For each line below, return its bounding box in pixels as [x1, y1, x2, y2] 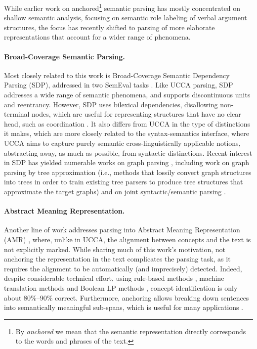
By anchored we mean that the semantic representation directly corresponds [15, 326, 246, 336]
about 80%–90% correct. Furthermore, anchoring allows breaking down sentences [4, 292, 249, 303]
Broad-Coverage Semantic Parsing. [4, 51, 125, 61]
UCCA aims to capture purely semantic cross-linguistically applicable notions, [4, 137, 241, 148]
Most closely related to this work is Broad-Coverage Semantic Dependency [4, 70, 230, 80]
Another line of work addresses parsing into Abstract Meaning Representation [4, 224, 240, 235]
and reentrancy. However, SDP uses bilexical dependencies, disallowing [4, 99, 218, 109]
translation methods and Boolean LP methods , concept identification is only [4, 282, 238, 293]
